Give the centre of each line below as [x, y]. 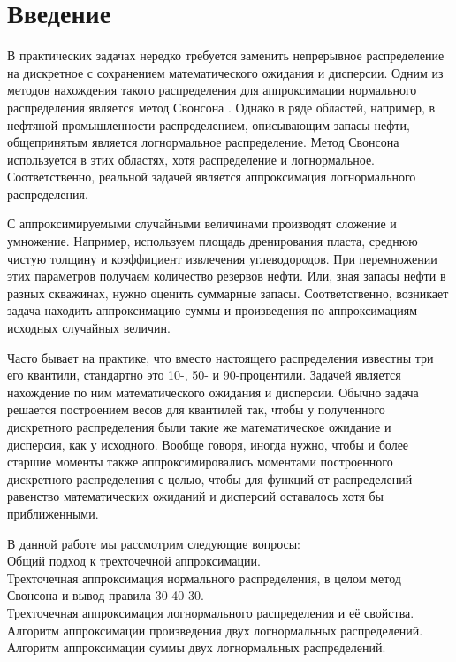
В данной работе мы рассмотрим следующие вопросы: [154, 543]
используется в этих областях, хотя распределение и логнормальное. [191, 159]
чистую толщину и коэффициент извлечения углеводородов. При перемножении [222, 258]
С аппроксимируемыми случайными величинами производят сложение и [202, 223]
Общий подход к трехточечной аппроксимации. [134, 561]
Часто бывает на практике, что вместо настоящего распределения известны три [220, 357]
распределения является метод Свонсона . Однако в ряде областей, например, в [221, 107]
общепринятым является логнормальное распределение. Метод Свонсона [203, 142]
